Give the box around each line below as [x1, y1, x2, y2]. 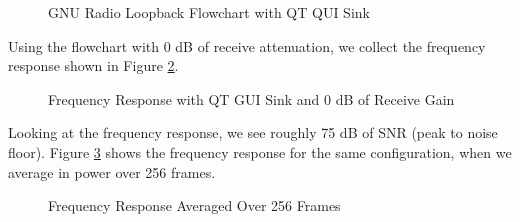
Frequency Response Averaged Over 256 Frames [48, 195, 341, 216]
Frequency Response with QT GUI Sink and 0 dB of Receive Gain [48, 88, 455, 109]
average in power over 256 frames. [8, 161, 216, 182]
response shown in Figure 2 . [8, 55, 179, 76]
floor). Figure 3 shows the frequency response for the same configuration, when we [8, 141, 512, 162]
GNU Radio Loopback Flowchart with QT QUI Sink [48, 2, 370, 22]
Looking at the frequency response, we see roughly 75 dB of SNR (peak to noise [8, 122, 498, 143]
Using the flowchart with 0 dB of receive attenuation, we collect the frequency [8, 35, 486, 56]
